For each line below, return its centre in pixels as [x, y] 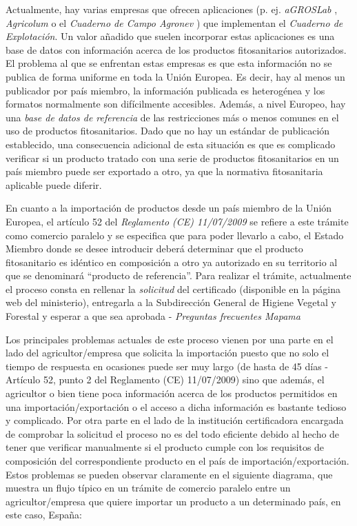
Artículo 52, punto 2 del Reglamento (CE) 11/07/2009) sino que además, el [165, 380]
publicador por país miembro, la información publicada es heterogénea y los [165, 90]
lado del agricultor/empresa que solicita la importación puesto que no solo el [167, 353]
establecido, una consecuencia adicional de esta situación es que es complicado [171, 144]
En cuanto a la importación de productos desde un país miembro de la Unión [169, 208]
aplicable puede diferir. [54, 184]
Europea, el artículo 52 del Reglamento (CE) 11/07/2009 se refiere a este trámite [177, 221]
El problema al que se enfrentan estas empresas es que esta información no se [169, 63]
